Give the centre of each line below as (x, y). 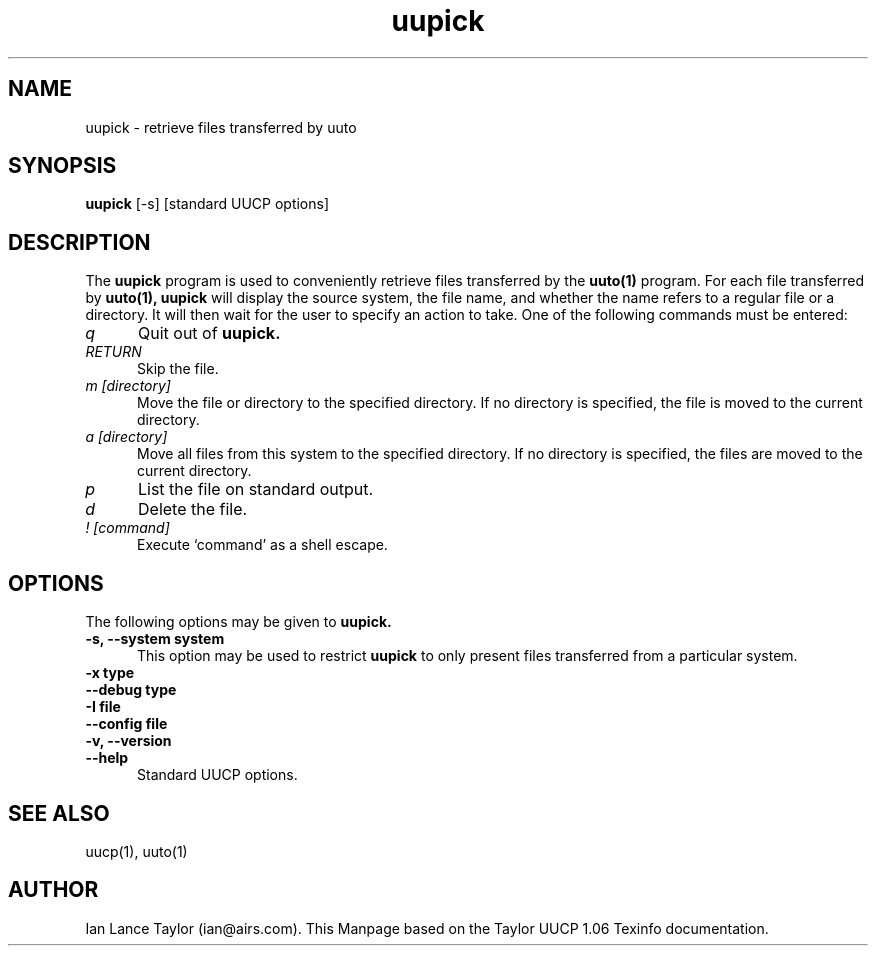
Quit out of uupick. (209, 333)
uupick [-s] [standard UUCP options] (207, 204)
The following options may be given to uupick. (238, 622)
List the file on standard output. (256, 489)
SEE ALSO (59, 813)
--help (107, 758)
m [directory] (128, 386)
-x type (110, 673)
